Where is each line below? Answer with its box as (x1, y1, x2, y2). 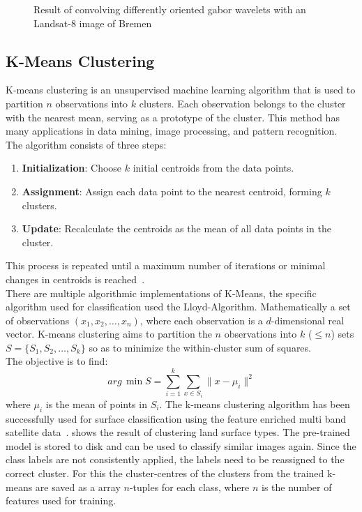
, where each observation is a (139, 313, 263, 327)
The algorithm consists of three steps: (6, 137, 167, 151)
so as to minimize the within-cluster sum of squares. (89, 340, 311, 354)
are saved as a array (35, 479, 121, 494)
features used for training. (6, 493, 116, 508)
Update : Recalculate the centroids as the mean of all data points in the (22, 221, 331, 236)
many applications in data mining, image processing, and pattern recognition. (6, 123, 338, 138)
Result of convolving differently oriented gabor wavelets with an (33, 2, 306, 16)
